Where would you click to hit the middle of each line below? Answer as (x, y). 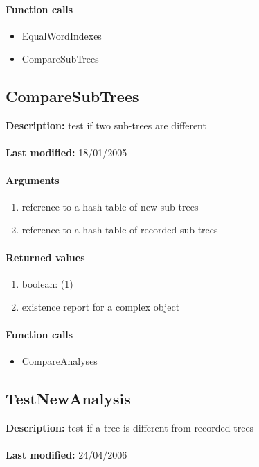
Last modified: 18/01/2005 (66, 153)
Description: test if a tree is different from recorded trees (130, 427)
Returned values (45, 257)
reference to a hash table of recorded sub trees (120, 230)
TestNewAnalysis (68, 398)
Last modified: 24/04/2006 (66, 454)
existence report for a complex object (101, 307)
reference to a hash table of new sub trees (110, 206)
